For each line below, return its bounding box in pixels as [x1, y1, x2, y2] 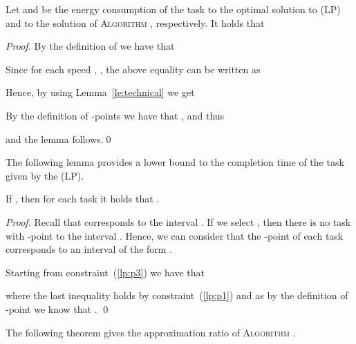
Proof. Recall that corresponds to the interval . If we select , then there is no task [6, 214, 351, 229]
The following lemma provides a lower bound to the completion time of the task [6, 155, 344, 169]
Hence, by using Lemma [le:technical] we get [6, 85, 195, 99]
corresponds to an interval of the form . [6, 242, 173, 256]
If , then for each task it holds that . [6, 191, 160, 206]
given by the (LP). [6, 168, 84, 182]
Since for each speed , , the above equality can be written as [6, 61, 261, 76]
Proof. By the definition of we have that [6, 39, 175, 53]
